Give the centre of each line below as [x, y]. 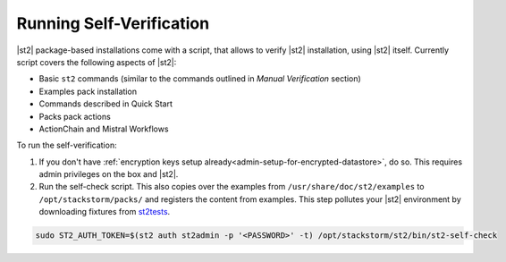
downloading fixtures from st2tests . [105, 212]
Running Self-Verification [113, 23]
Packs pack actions [75, 116]
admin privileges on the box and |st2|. [109, 174]
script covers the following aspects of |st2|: [97, 62]
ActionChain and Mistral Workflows [104, 129]
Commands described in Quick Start [106, 104]
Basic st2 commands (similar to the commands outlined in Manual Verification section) [200, 79]
